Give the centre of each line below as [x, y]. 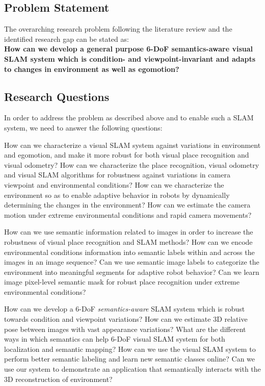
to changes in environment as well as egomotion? [92, 69]
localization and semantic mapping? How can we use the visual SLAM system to [130, 349]
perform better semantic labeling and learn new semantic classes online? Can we [130, 359]
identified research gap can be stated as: [67, 38]
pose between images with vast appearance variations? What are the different [125, 329]
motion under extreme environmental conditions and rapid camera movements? [128, 214]
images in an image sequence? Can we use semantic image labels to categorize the [132, 262]
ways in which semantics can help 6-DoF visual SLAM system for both [115, 339]
